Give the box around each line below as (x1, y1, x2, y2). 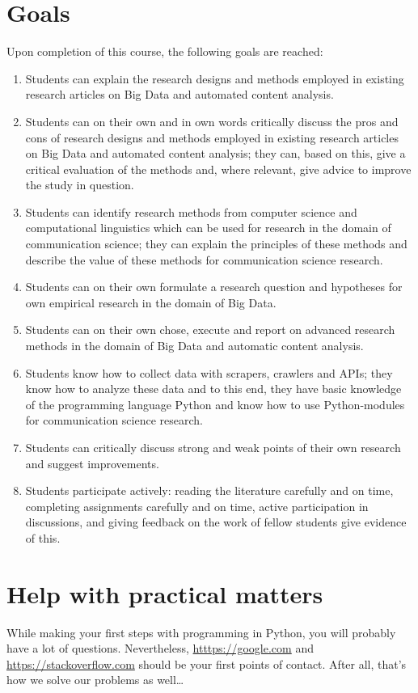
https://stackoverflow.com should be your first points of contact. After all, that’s (6, 655, 407, 672)
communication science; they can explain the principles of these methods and (25, 235, 407, 252)
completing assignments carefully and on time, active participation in (25, 497, 369, 514)
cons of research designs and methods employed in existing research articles (25, 129, 399, 146)
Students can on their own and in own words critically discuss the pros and (25, 112, 399, 129)
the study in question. (25, 176, 134, 193)
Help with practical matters (6, 577, 323, 610)
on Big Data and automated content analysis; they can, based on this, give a (25, 145, 406, 162)
